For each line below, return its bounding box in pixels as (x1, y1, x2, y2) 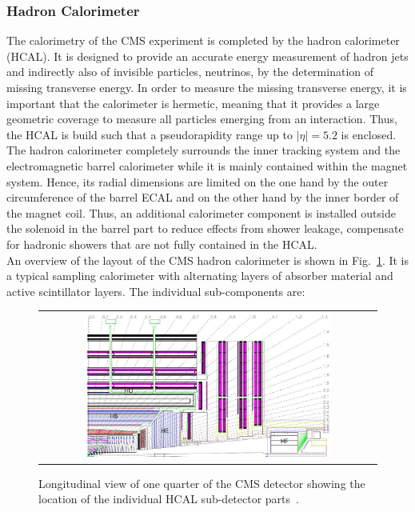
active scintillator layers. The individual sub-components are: (6, 282, 305, 299)
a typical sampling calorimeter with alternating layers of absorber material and (6, 267, 393, 284)
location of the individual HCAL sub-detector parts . (38, 490, 299, 507)
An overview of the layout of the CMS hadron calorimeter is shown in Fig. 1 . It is (6, 251, 409, 268)
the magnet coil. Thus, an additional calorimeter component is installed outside (6, 204, 396, 221)
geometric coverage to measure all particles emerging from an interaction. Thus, (6, 110, 397, 127)
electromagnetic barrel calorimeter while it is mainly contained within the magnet (6, 157, 408, 174)
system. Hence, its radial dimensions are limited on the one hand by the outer (6, 173, 389, 190)
